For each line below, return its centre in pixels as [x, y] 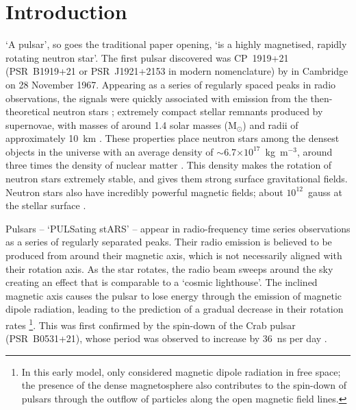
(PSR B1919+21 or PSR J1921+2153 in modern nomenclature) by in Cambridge [177, 71]
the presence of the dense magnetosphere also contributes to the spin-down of [184, 385]
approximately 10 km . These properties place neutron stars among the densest [173, 138]
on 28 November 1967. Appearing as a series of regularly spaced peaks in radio [171, 84]
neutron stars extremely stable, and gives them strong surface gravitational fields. [177, 179]
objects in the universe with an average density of [110, 151]
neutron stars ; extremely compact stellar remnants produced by [188, 111]
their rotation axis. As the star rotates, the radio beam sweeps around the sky [169, 268]
